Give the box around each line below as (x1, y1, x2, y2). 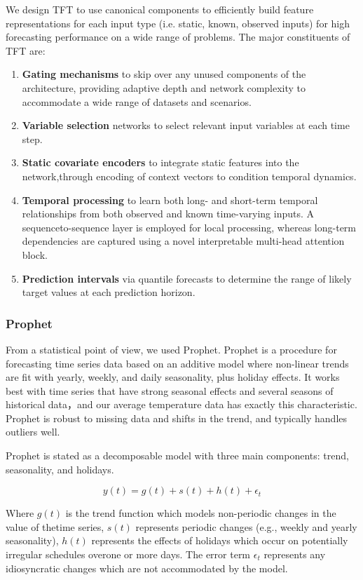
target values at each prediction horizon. (22, 285, 196, 299)
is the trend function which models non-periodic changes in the (65, 506, 336, 520)
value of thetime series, (6, 519, 104, 534)
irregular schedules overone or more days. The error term (6, 547, 251, 562)
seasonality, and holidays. (6, 461, 114, 476)
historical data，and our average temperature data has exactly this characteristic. (6, 397, 357, 412)
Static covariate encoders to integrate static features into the (22, 155, 299, 170)
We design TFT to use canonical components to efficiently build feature (6, 2, 314, 16)
